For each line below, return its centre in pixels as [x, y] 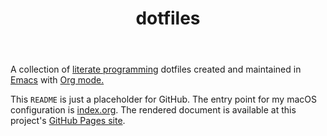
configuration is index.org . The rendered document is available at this [153, 110]
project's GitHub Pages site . [68, 121]
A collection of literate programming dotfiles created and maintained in [156, 69]
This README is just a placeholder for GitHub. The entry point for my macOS [163, 99]
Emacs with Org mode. [57, 80]
